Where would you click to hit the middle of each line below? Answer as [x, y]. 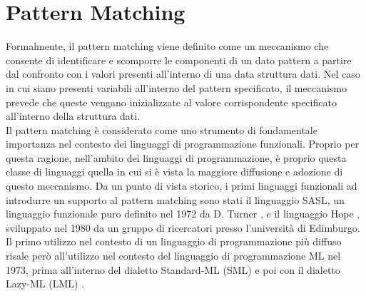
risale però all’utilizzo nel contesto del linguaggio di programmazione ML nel [173, 256]
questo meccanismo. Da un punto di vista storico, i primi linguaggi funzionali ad [182, 186]
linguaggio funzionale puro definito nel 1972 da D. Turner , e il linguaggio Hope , [183, 214]
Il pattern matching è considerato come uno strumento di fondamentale [162, 129]
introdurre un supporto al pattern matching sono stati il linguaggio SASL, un [175, 199]
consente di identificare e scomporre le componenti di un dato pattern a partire [179, 60]
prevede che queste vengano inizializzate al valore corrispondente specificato [171, 102]
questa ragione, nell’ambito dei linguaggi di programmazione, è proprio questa [176, 157]
